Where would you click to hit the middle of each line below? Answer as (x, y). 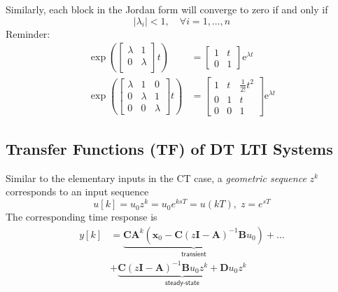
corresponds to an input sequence (77, 192)
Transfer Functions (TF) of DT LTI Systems (169, 149)
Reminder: (28, 33)
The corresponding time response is (82, 217)
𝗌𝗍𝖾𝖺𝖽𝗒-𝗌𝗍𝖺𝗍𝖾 (182, 283)
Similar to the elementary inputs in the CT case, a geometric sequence (156, 178)
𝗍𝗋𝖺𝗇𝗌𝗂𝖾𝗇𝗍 (194, 254)
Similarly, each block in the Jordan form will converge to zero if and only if (167, 9)
